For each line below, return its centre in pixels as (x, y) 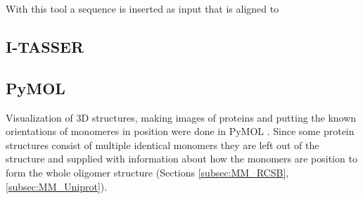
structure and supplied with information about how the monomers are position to (181, 159)
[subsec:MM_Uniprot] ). (57, 186)
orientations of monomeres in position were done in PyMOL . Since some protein (180, 131)
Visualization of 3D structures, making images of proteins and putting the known (181, 117)
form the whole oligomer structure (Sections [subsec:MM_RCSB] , (147, 172)
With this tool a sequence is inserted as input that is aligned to (142, 8)
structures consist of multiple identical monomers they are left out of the (163, 145)
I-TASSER (45, 46)
